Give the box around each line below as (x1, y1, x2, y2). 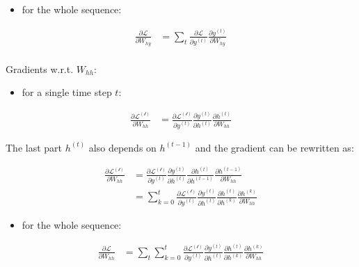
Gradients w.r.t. (6, 61, 74, 76)
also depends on (88, 140, 157, 154)
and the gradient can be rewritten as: (195, 140, 354, 154)
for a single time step (22, 85, 112, 99)
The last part (6, 140, 63, 154)
